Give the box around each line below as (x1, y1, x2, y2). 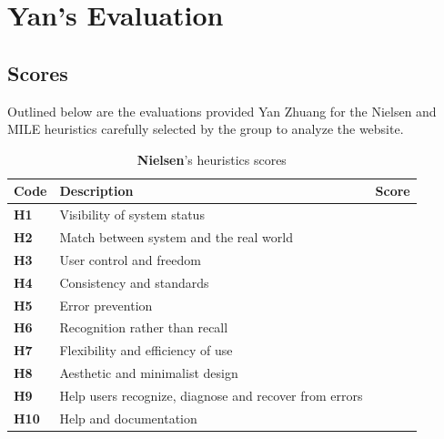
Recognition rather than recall (59, 318, 228, 337)
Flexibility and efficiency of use (59, 341, 233, 360)
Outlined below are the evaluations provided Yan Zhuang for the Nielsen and (7, 101, 437, 120)
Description (59, 181, 134, 200)
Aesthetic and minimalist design (59, 363, 238, 383)
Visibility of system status (59, 205, 205, 224)
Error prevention (59, 295, 153, 314)
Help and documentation (59, 408, 197, 427)
